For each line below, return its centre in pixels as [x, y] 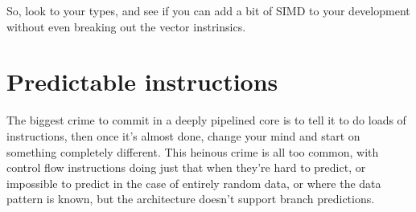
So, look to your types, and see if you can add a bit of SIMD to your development [208, 10]
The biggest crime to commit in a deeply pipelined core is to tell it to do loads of [206, 120]
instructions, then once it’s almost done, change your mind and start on [183, 135]
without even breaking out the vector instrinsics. [126, 26]
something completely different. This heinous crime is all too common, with [193, 151]
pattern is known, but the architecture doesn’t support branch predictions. [191, 199]
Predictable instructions [142, 82]
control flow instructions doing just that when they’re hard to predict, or [186, 167]
